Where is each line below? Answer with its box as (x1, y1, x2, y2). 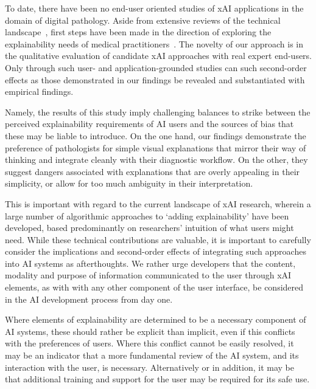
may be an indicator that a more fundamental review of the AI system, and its (5, 349, 299, 362)
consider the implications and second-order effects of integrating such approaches (5, 245, 306, 258)
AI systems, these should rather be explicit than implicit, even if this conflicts (5, 325, 295, 337)
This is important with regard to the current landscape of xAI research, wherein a (5, 197, 311, 210)
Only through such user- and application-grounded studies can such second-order (5, 61, 307, 74)
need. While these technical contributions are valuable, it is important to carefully (5, 233, 311, 246)
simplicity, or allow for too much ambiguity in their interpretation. (5, 177, 253, 190)
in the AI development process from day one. (5, 292, 173, 305)
